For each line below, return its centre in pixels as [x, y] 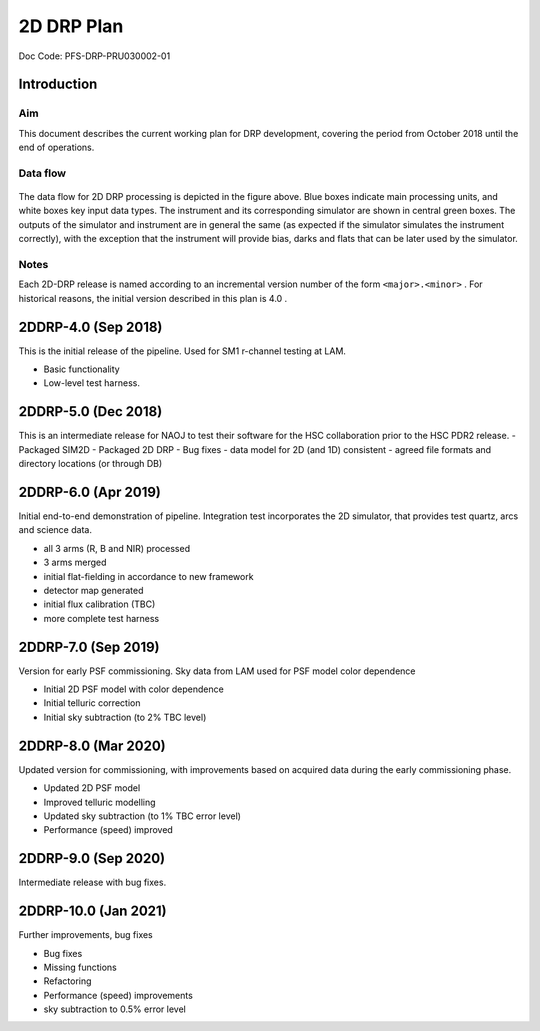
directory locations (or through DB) [90, 464]
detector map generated [93, 590]
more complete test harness [101, 618]
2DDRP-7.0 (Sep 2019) [89, 646]
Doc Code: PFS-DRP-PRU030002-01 [94, 56]
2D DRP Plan [71, 26]
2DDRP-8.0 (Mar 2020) [92, 745]
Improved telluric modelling [99, 802]
